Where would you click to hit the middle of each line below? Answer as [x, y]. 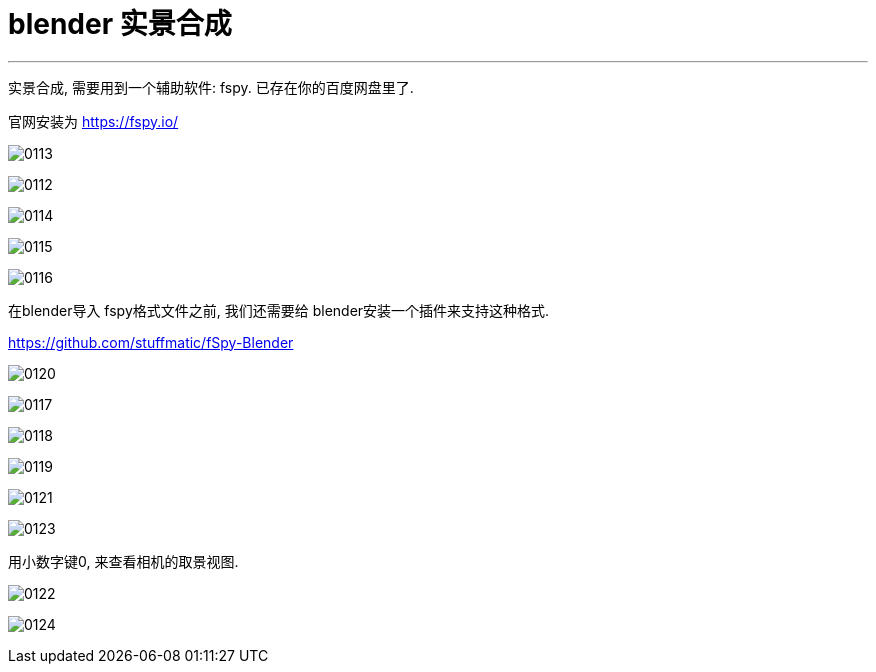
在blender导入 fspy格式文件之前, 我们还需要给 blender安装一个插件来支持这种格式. [279, 310]
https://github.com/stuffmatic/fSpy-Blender [151, 342]
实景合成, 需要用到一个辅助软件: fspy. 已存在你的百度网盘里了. [211, 87]
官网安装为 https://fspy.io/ [93, 121]
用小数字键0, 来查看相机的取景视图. [123, 561]
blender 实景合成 [120, 24]
